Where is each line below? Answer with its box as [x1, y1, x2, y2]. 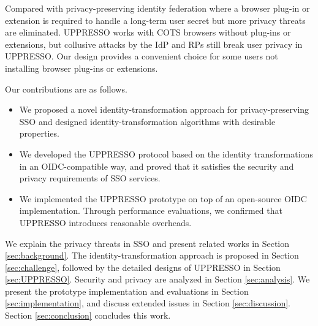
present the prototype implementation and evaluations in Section [5, 284, 249, 297]
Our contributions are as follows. [5, 82, 127, 95]
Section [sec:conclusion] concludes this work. [5, 309, 171, 322]
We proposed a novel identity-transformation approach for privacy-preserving [19, 103, 309, 116]
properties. [19, 127, 59, 140]
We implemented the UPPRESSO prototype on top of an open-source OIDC [19, 192, 307, 205]
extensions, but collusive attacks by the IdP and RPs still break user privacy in [5, 37, 303, 50]
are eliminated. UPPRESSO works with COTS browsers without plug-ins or [5, 26, 291, 39]
